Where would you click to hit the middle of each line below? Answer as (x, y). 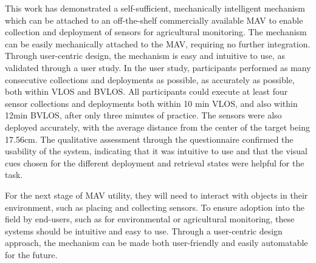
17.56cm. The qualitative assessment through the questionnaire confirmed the (149, 139)
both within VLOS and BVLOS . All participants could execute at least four (146, 91)
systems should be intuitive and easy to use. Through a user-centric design (144, 231)
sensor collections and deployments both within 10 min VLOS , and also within (151, 103)
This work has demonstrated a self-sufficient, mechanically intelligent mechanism (155, 8)
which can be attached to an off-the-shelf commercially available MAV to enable (154, 20)
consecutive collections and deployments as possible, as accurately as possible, (150, 79)
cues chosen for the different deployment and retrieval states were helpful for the (155, 162)
